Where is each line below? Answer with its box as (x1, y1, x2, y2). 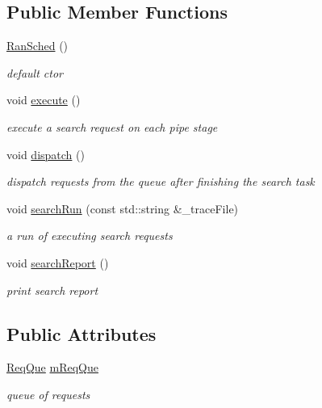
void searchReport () (6, 254, 109, 271)
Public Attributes (6, 321, 157, 346)
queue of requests (6, 385, 90, 402)
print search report (6, 281, 98, 298)
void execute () (6, 91, 81, 108)
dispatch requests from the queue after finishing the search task (6, 173, 315, 190)
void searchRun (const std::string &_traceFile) (6, 200, 239, 217)
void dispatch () (6, 145, 85, 162)
